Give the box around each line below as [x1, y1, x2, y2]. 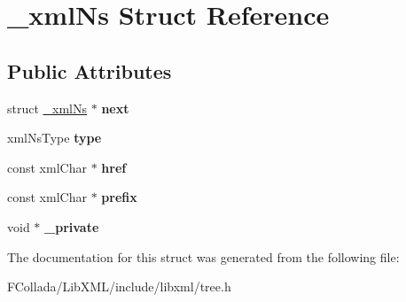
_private [44, 217, 99, 236]
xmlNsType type [7, 128, 102, 147]
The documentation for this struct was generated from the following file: [7, 247, 400, 266]
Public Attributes [7, 57, 172, 84]
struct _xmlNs [7, 98, 88, 117]
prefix [101, 188, 137, 206]
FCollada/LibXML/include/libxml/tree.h [7, 277, 231, 296]
